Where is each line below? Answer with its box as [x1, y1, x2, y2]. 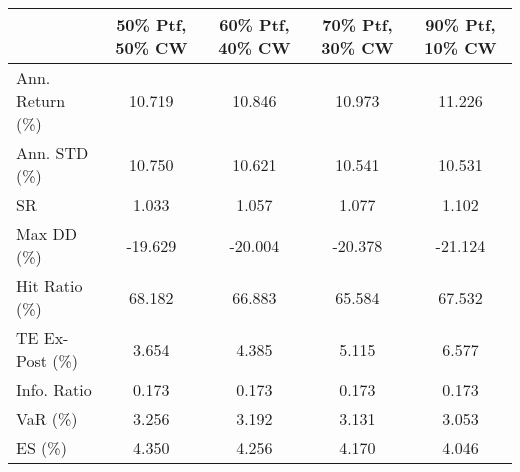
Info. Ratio [16, 378, 92, 401]
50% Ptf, [116, 13, 187, 36]
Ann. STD [16, 141, 89, 164]
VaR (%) [16, 407, 78, 430]
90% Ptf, [425, 13, 496, 36]
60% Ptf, [219, 13, 290, 36]
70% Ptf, [322, 13, 393, 36]
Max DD [16, 222, 77, 245]
